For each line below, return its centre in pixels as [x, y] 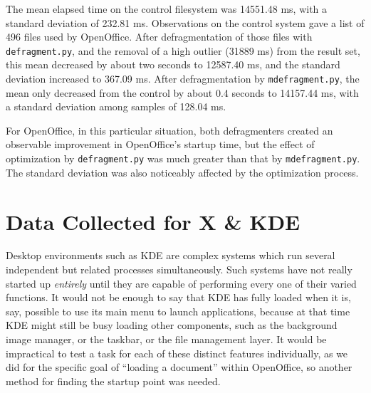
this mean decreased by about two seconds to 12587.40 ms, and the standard [173, 64]
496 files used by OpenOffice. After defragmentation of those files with [159, 37]
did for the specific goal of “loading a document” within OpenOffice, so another [179, 367]
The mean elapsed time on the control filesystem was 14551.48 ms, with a [167, 9]
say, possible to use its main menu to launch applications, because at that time [178, 311]
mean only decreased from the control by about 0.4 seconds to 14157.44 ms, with [182, 92]
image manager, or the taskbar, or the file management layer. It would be [166, 339]
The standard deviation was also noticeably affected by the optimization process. [182, 172]
